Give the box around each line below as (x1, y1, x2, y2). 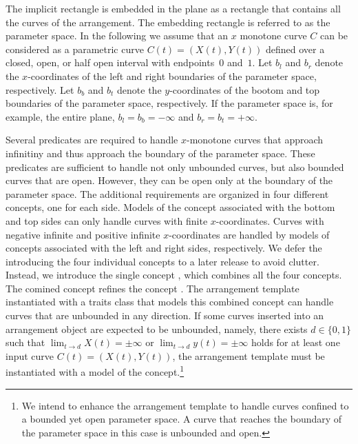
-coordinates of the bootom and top (169, 82, 320, 97)
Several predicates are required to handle (6, 132, 178, 147)
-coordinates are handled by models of (169, 227, 330, 241)
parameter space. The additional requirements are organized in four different (6, 186, 329, 201)
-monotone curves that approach (187, 132, 324, 147)
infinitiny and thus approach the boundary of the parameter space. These (6, 145, 315, 160)
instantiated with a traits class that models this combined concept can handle (6, 294, 334, 309)
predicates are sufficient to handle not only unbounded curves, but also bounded (6, 159, 344, 174)
